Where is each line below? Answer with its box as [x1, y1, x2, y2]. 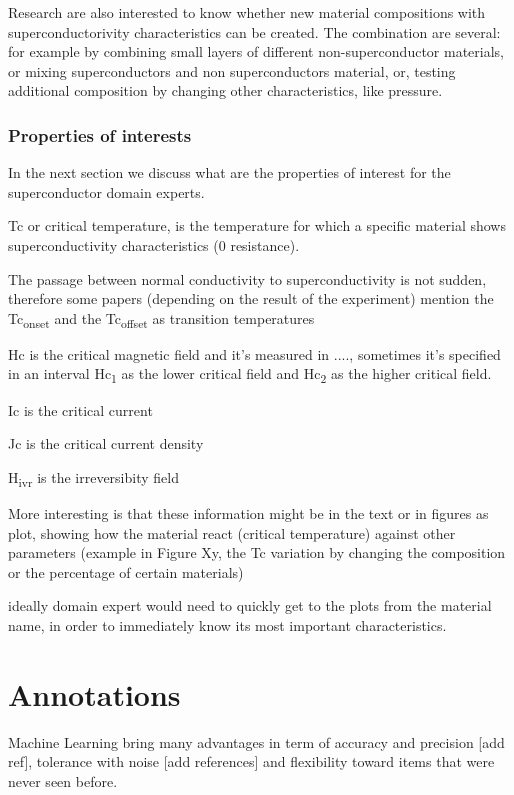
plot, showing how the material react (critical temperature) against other [8, 522, 456, 543]
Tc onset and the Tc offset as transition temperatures [8, 307, 315, 331]
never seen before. [8, 770, 118, 791]
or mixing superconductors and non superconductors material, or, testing [8, 60, 456, 81]
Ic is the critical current [8, 399, 153, 420]
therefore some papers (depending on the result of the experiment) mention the [8, 288, 494, 309]
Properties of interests [8, 122, 192, 147]
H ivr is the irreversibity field [8, 466, 179, 490]
